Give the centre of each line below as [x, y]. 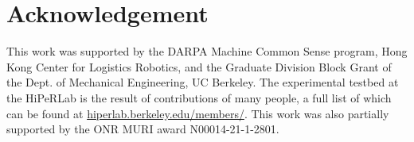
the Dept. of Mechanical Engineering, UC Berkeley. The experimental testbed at [203, 82]
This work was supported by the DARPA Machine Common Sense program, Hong [207, 51]
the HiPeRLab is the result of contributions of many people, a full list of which [199, 97]
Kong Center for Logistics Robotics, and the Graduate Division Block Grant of [199, 66]
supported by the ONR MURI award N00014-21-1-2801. [143, 129]
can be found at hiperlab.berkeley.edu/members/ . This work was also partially [198, 113]
